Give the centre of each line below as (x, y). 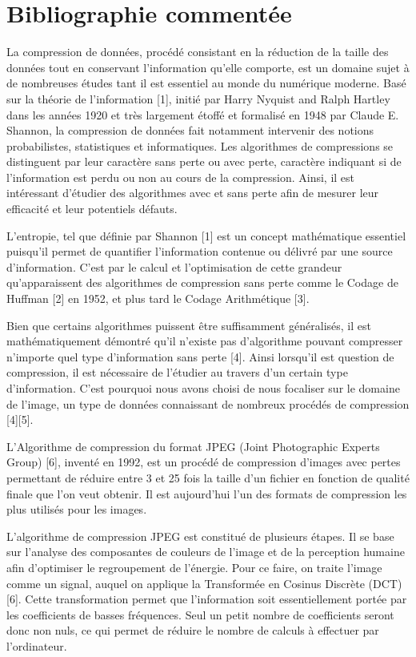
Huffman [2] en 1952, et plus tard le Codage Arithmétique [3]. (158, 298)
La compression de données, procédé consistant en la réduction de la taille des (198, 52)
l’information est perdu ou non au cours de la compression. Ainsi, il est (181, 177)
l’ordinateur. (37, 645)
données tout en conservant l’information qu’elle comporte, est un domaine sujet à (208, 67)
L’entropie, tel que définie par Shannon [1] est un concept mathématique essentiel (206, 235)
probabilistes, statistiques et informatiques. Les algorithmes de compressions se (200, 145)
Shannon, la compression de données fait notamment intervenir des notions (190, 130)
